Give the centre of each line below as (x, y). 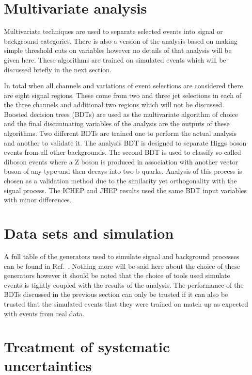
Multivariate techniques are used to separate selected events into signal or (113, 31)
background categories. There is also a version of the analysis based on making (121, 41)
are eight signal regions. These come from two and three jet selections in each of (123, 95)
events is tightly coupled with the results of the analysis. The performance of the (124, 285)
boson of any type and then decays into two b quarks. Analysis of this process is (123, 171)
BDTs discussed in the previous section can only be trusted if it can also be (116, 294)
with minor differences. (38, 200)
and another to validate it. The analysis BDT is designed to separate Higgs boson (125, 142)
